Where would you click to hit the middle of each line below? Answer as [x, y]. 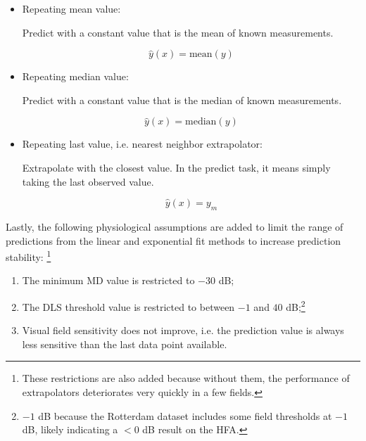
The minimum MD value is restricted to [108, 280]
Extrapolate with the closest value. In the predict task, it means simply [176, 167]
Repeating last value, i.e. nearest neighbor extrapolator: [142, 144]
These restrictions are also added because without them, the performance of [186, 378]
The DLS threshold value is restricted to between [128, 306]
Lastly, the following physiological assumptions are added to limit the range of [175, 226]
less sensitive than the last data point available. [125, 344]
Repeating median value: [75, 76]
